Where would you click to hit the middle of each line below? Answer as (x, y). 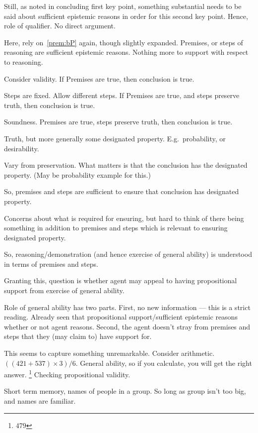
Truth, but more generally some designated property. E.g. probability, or (115, 138)
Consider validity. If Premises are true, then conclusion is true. (99, 78)
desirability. (22, 148)
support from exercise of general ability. (64, 290)
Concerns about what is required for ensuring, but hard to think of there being (124, 218)
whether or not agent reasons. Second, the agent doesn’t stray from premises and (127, 326)
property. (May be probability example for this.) (77, 174)
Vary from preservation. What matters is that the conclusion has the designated (126, 165)
